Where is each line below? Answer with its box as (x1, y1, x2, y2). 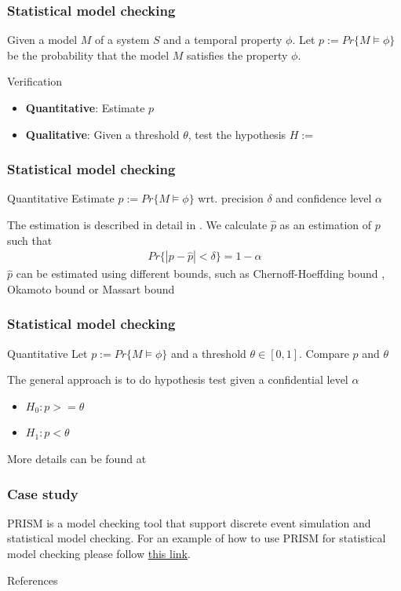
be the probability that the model (7, 46, 170, 63)
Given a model (7, 31, 78, 48)
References (7, 571, 58, 588)
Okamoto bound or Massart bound (7, 280, 175, 297)
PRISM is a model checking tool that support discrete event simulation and (7, 514, 371, 531)
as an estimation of (279, 217, 372, 232)
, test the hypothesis (188, 126, 286, 142)
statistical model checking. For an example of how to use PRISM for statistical (7, 530, 386, 546)
